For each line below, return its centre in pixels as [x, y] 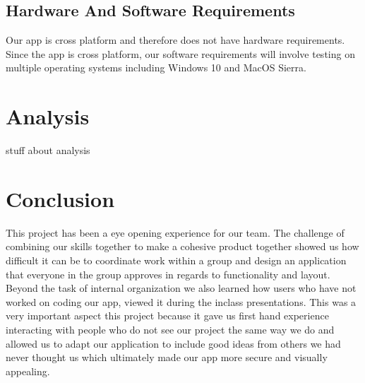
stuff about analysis [48, 150]
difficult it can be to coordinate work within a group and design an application [176, 260]
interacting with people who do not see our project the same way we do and [170, 329]
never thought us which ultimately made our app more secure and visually [167, 357]
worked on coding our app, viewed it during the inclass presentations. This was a [181, 301]
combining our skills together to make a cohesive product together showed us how [182, 246]
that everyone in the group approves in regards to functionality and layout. [168, 274]
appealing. [28, 371]
